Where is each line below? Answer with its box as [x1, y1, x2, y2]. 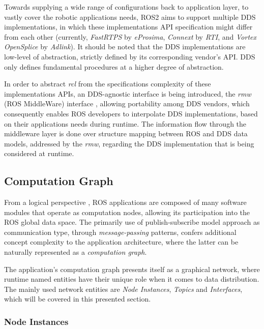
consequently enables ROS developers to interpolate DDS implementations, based [4, 108, 258, 118]
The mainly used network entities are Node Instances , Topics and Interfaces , [4, 283, 243, 294]
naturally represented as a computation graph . [4, 247, 147, 257]
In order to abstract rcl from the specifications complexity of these [4, 78, 211, 89]
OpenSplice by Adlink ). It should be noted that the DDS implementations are [4, 41, 246, 52]
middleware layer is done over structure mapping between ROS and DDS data [4, 128, 248, 139]
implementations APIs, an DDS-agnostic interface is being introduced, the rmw [4, 88, 251, 99]
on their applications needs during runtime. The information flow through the [4, 118, 247, 129]
